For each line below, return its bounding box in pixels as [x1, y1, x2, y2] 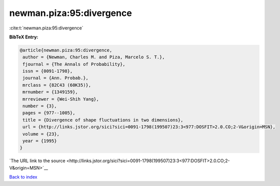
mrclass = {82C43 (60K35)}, [22, 82, 91, 88]
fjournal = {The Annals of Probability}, [22, 61, 125, 67]
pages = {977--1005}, [22, 110, 75, 116]
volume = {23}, [22, 131, 60, 137]
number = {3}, [22, 103, 57, 109]
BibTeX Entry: [9, 34, 38, 40]
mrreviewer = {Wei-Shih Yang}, [22, 96, 99, 102]
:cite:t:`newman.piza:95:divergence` [9, 25, 83, 31]
